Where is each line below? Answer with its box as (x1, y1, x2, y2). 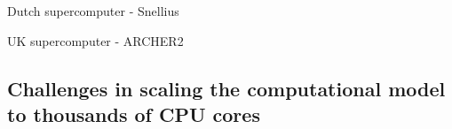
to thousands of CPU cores (7, 100, 260, 127)
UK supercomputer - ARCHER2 (7, 31, 184, 49)
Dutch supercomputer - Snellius (7, 2, 179, 19)
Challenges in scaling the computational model (7, 74, 446, 102)
